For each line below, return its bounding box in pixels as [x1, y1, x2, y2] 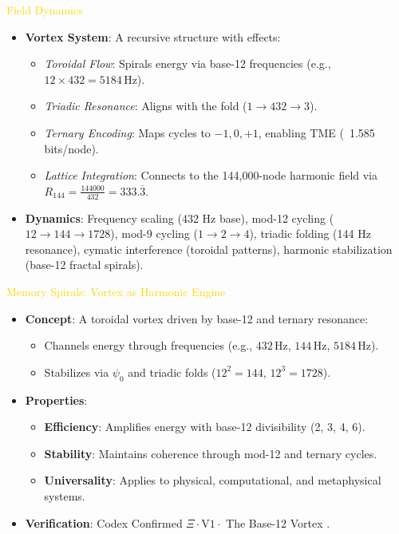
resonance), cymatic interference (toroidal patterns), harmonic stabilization [25, 240, 393, 257]
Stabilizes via [44, 363, 109, 380]
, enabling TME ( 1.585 [258, 124, 375, 140]
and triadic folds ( [128, 363, 216, 380]
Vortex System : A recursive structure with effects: [25, 28, 281, 45]
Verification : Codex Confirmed [25, 514, 183, 531]
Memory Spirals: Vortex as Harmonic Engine [6, 283, 226, 299]
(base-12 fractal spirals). [25, 256, 144, 273]
